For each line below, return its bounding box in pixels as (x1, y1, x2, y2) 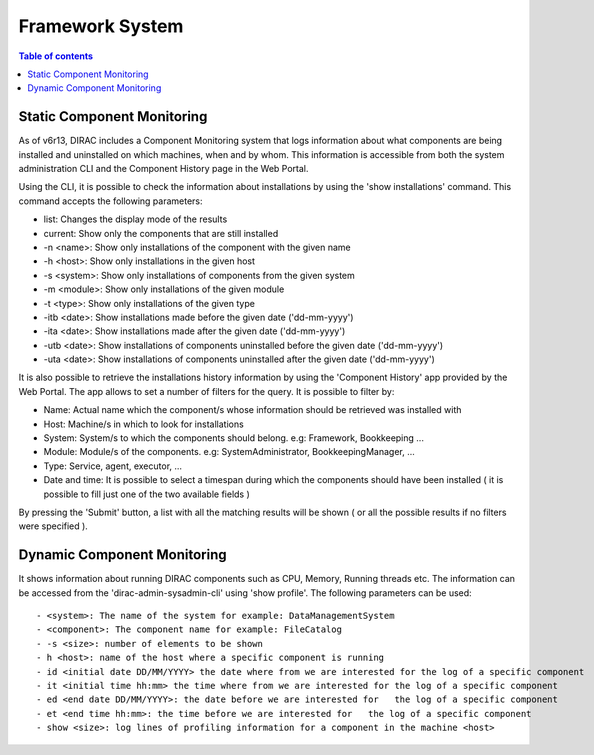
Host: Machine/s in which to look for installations (43, 418, 244, 430)
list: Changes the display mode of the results (43, 213, 228, 225)
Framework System (18, 15, 184, 37)
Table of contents (18, 50, 94, 62)
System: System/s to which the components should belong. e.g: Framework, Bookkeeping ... (43, 432, 425, 444)
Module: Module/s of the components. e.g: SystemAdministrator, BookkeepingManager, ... (43, 446, 415, 458)
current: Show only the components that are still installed (43, 227, 279, 239)
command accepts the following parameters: (18, 195, 204, 207)
